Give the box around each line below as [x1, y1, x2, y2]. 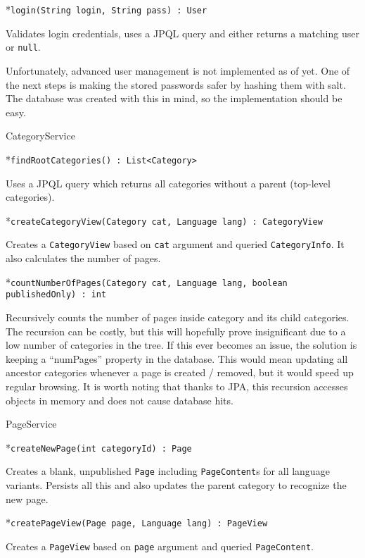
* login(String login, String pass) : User [6, 2, 207, 16]
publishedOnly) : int [6, 290, 107, 300]
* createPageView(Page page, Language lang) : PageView [6, 515, 268, 530]
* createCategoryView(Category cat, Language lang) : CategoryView [6, 213, 323, 228]
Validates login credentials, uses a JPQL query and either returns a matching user [6, 25, 359, 40]
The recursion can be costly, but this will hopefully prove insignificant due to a [6, 323, 346, 338]
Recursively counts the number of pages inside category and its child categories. [6, 309, 350, 324]
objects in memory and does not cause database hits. [6, 392, 233, 407]
